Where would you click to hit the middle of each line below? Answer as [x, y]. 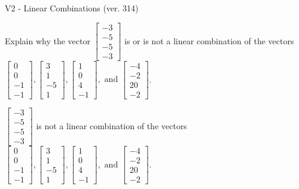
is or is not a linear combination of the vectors [209, 40]
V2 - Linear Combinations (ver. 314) [72, 8]
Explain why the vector [48, 40]
